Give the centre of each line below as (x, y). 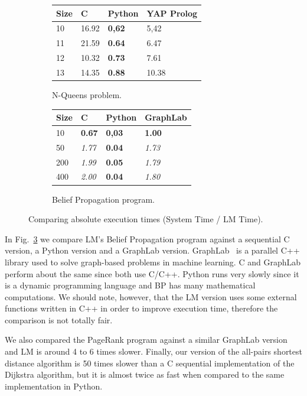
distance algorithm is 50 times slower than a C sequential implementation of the (150, 363)
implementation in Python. (54, 386)
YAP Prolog (172, 13)
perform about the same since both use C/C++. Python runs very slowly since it (152, 273)
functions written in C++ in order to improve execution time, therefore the (141, 308)
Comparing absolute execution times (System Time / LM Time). (146, 219)
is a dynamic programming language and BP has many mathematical (130, 285)
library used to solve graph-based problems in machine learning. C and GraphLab (153, 262)
